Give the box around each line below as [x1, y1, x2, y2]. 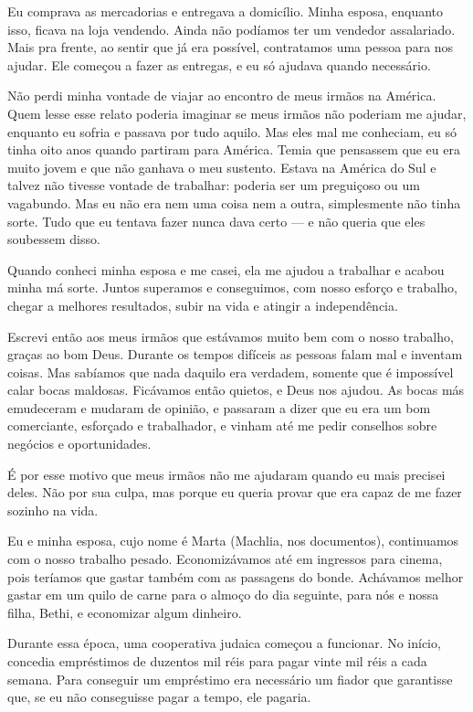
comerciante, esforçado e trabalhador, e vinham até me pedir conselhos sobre [7, 416, 437, 435]
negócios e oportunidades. [7, 434, 152, 453]
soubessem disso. [7, 229, 100, 249]
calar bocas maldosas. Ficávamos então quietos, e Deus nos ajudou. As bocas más [7, 380, 465, 399]
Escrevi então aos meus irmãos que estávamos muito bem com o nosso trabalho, [7, 326, 454, 345]
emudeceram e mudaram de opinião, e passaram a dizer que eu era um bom [7, 398, 431, 417]
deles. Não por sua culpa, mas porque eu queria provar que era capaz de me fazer [7, 483, 462, 502]
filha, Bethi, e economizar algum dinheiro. [7, 602, 242, 622]
